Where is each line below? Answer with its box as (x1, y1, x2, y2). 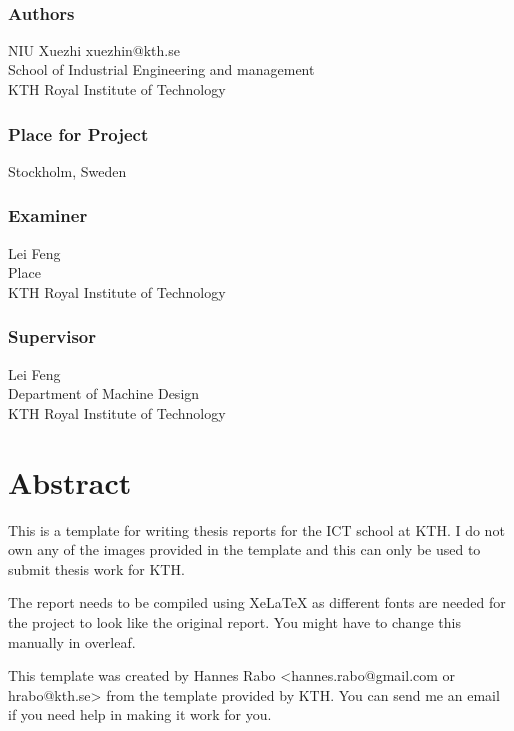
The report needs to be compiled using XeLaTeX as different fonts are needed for (8, 592, 506, 613)
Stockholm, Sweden (8, 160, 127, 181)
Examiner (8, 203, 88, 228)
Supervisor (8, 324, 96, 349)
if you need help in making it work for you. (8, 704, 272, 725)
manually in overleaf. (8, 631, 136, 652)
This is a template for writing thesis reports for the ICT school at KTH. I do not (8, 519, 505, 540)
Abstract (8, 461, 132, 502)
